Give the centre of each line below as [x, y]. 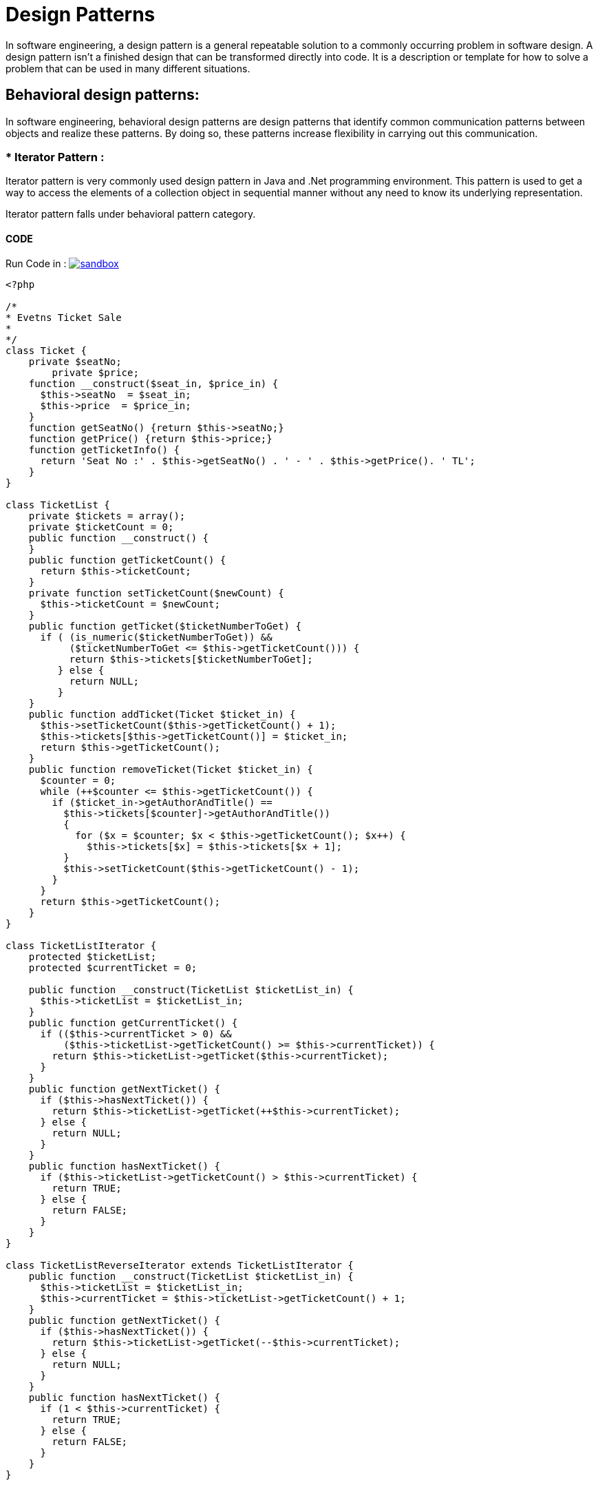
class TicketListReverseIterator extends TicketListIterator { [180, 1265]
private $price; [95, 372]
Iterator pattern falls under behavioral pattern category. [131, 214]
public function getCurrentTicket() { [133, 1022]
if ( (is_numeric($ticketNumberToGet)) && [156, 637]
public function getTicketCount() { [127, 560]
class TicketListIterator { [81, 945]
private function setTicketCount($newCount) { [156, 593]
